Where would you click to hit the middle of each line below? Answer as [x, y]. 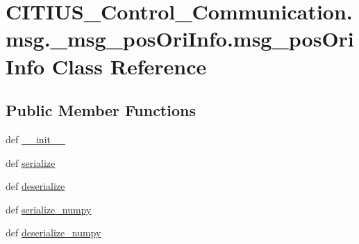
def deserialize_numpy [53, 233]
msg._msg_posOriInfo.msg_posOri [180, 39]
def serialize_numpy [49, 209]
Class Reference [129, 66]
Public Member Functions [101, 110]
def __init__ [35, 139]
